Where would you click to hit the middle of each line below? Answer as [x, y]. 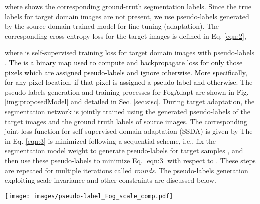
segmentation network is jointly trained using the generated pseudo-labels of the [127, 111]
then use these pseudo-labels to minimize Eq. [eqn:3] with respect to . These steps [130, 160]
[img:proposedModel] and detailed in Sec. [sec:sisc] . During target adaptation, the [130, 101]
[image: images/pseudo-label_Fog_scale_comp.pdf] [89, 196]
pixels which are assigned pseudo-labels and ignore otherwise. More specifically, [126, 72]
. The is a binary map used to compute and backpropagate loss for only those [124, 62]
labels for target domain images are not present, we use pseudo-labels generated [127, 16]
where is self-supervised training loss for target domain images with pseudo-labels [130, 52]
